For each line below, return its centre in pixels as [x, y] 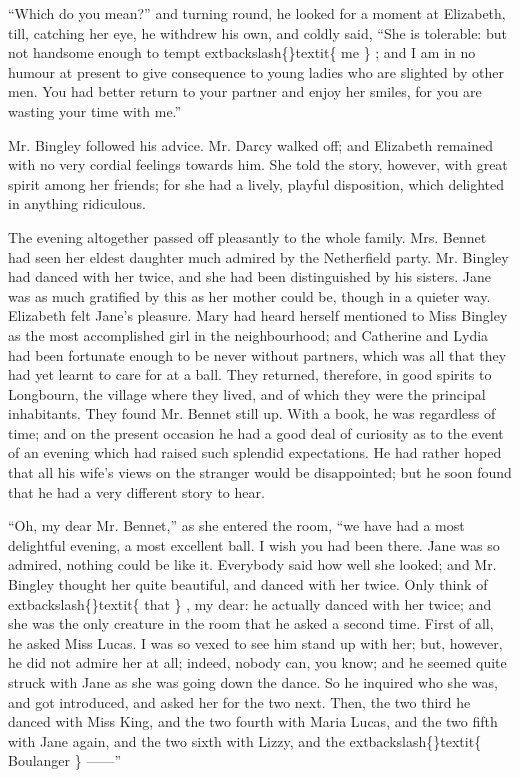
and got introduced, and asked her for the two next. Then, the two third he [239, 701]
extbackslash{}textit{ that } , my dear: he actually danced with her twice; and [250, 603]
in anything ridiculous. [77, 203]
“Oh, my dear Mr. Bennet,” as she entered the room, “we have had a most [236, 525]
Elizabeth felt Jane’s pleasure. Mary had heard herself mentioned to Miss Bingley [258, 315]
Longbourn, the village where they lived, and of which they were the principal [247, 393]
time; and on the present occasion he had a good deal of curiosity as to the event [256, 432]
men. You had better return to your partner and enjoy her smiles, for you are [245, 91]
